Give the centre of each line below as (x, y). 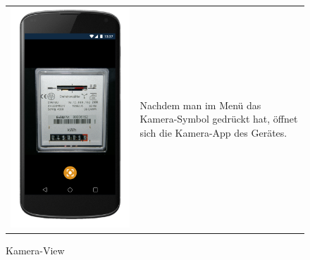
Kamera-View (35, 250)
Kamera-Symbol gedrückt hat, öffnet (219, 119)
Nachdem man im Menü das (200, 105)
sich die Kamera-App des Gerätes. (213, 132)
